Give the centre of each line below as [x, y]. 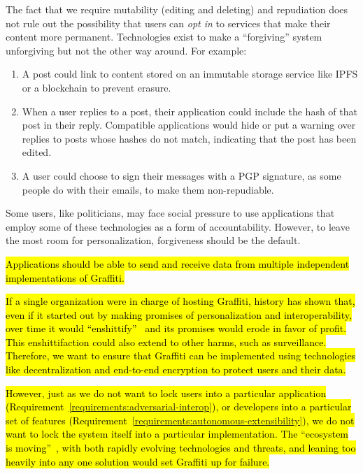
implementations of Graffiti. [65, 277]
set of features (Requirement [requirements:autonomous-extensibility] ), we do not [180, 420]
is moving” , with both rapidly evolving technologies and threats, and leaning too [181, 448]
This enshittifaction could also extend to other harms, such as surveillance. [166, 342]
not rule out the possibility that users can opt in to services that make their [168, 23]
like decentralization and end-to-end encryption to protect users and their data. [176, 369]
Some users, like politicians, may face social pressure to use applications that [170, 213]
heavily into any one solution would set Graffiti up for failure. [138, 461]
